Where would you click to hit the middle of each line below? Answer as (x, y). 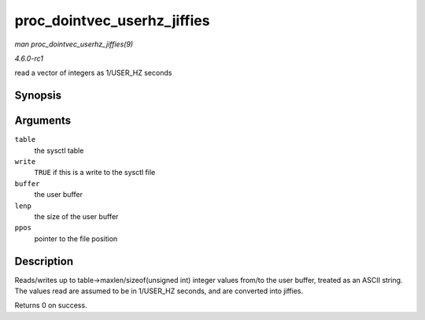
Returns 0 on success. (51, 305)
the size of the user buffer (76, 216)
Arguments (43, 121)
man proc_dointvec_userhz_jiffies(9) (74, 44)
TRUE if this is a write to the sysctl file (95, 173)
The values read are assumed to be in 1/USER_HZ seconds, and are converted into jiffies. (159, 291)
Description (44, 261)
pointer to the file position (76, 238)
